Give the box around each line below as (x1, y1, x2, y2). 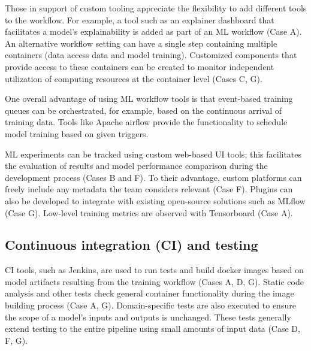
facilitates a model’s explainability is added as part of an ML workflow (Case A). (5, 25, 302, 38)
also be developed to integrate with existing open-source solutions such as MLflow (5, 194, 306, 207)
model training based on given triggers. (5, 127, 149, 140)
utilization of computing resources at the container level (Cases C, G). (5, 72, 262, 84)
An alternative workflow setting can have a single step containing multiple (5, 37, 277, 49)
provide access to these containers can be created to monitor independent (5, 60, 274, 72)
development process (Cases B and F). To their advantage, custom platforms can (5, 171, 302, 183)
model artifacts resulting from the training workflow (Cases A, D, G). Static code (5, 275, 304, 288)
